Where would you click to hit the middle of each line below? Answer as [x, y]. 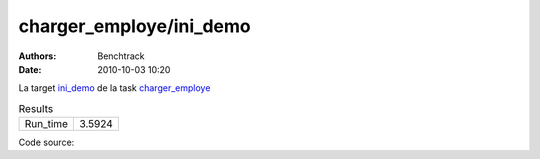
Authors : [37, 56]
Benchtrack [121, 56]
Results [36, 108]
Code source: [46, 142]
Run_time [46, 124]
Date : [30, 69]
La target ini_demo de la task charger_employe [114, 88]
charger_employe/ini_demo [135, 26]
